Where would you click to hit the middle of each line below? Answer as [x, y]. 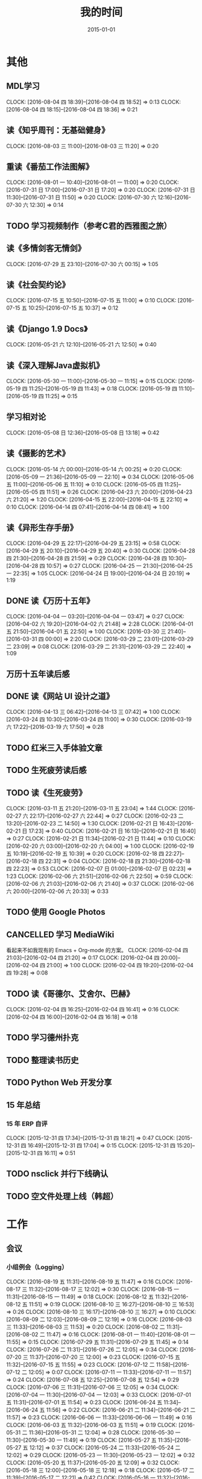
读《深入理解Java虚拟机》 [55, 365]
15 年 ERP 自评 [27, 1124]
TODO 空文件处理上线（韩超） [62, 1196]
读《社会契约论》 [38, 285]
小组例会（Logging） [37, 1267]
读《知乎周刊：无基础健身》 [58, 130]
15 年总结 [24, 1105]
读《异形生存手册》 [42, 528]
